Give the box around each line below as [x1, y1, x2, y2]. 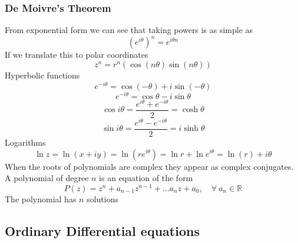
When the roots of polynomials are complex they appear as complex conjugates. [5, 160, 294, 172]
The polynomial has [5, 192, 77, 205]
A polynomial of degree [5, 172, 89, 184]
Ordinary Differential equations [5, 221, 200, 239]
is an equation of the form [99, 172, 193, 184]
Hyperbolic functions [5, 68, 80, 81]
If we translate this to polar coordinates [5, 48, 148, 61]
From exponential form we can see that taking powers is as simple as [5, 24, 253, 36]
